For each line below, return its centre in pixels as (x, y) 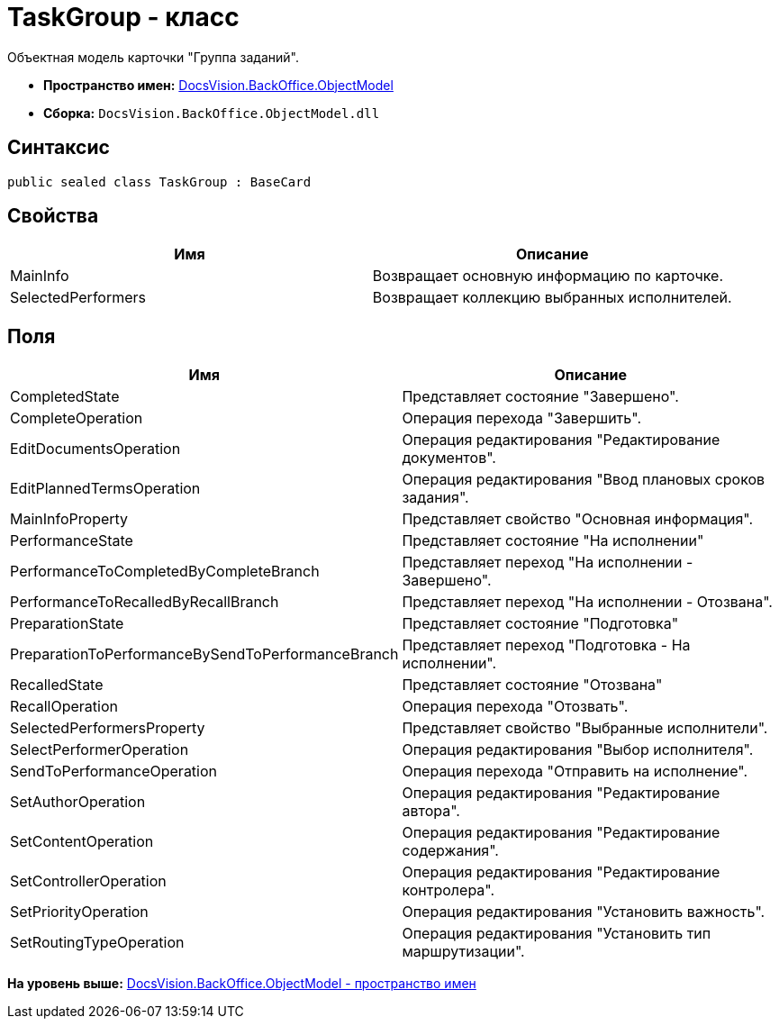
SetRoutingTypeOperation (97, 943)
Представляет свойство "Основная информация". (578, 519)
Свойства (53, 216)
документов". (449, 458)
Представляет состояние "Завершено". (540, 397)
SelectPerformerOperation (100, 750)
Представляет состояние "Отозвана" (532, 685)
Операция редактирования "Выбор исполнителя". (578, 750)
